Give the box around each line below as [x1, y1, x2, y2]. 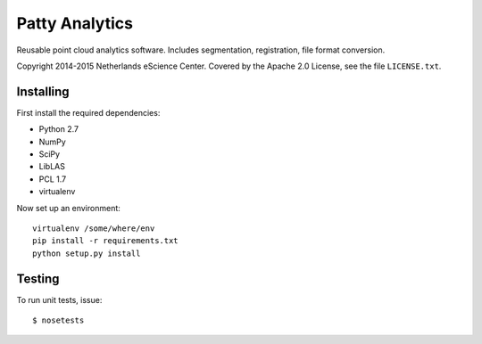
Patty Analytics [16, 13, 134, 33]
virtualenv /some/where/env [32, 223, 155, 233]
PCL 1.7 [38, 174, 67, 184]
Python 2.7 [38, 124, 79, 135]
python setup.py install [32, 248, 141, 258]
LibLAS [38, 161, 66, 172]
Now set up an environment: [16, 202, 120, 213]
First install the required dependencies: [16, 107, 161, 118]
